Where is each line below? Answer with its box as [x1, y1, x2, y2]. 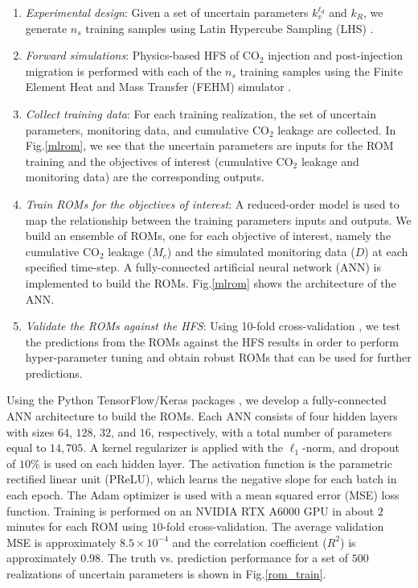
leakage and [301, 152, 359, 169]
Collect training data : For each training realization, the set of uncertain [25, 105, 376, 122]
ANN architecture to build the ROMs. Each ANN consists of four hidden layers [6, 408, 398, 424]
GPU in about [303, 502, 375, 519]
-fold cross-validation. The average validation [162, 518, 384, 535]
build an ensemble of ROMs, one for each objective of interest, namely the [25, 227, 391, 244]
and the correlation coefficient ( [172, 533, 327, 550]
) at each [364, 242, 408, 259]
